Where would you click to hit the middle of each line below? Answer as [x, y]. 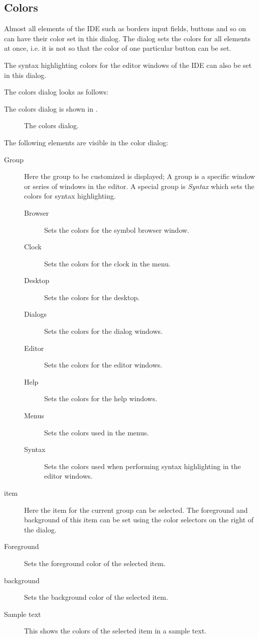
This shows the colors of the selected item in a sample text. [115, 631]
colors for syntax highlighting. [70, 196]
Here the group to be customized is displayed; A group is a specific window [140, 176]
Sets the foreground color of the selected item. [95, 563]
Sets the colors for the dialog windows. [103, 331]
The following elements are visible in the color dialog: [86, 142]
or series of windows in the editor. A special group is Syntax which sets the [139, 186]
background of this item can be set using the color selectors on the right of [139, 520]
